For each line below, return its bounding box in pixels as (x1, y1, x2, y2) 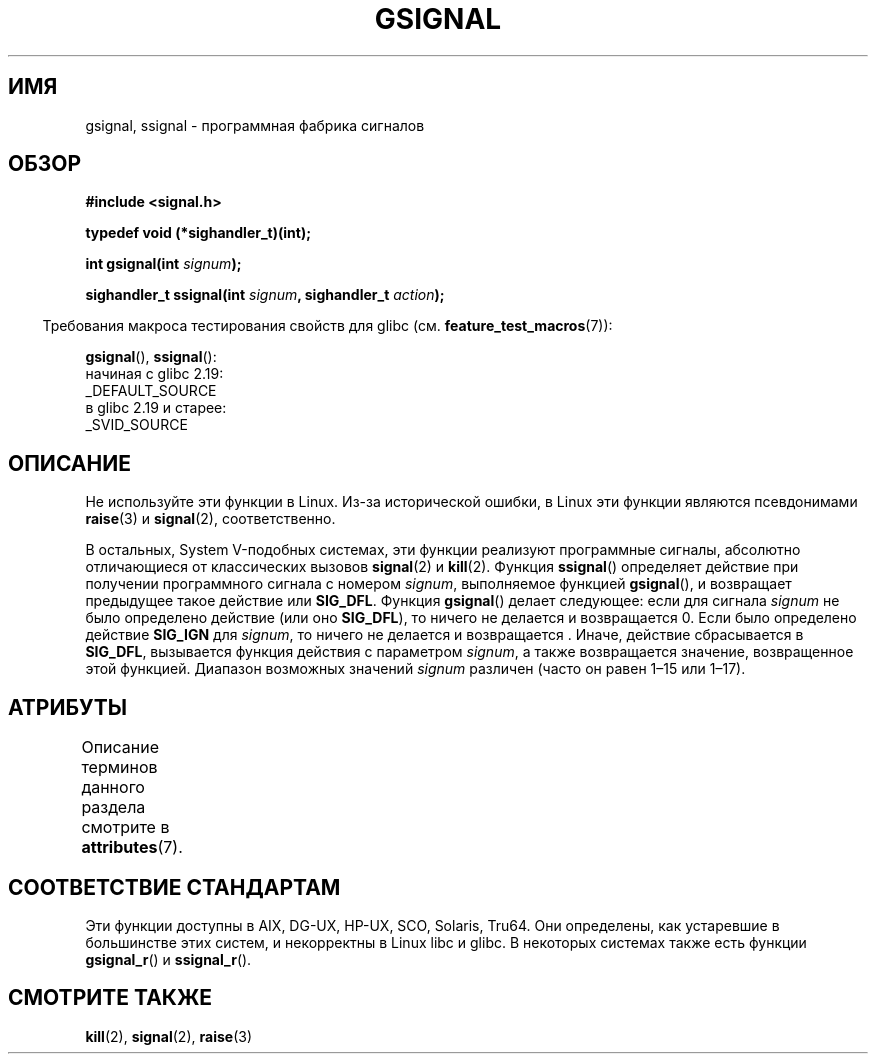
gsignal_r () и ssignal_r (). (85, 950, 252, 968)
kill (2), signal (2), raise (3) (85, 1027, 252, 1045)
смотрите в (81, 817, 170, 838)
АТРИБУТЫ (8, 694, 128, 720)
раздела (81, 797, 146, 818)
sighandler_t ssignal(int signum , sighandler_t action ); (85, 286, 445, 304)
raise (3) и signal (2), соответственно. (85, 510, 336, 528)
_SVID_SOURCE (85, 416, 188, 434)
